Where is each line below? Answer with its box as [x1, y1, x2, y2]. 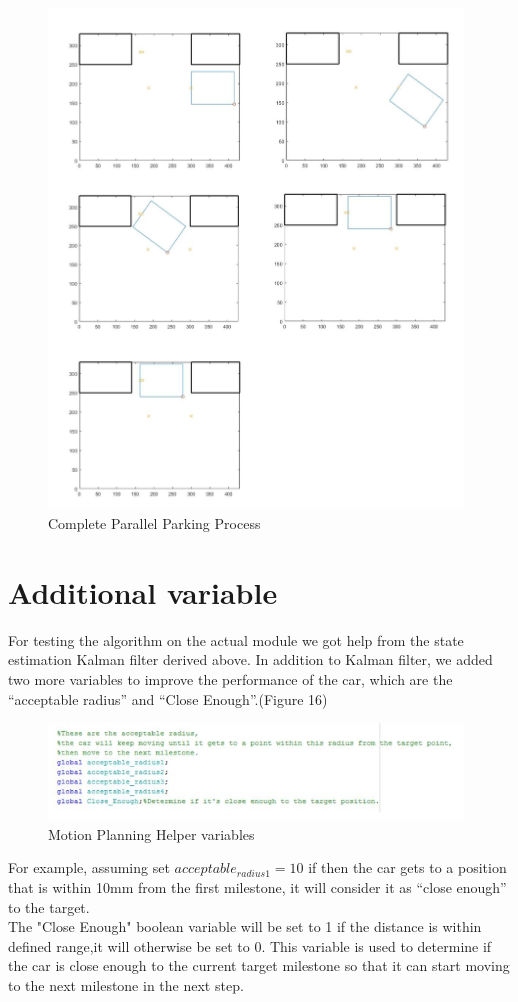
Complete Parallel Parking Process [48, 513, 261, 534]
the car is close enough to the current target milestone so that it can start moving [8, 955, 510, 976]
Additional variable [8, 571, 278, 612]
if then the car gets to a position [308, 857, 507, 878]
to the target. [8, 896, 90, 917]
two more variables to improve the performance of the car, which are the [8, 668, 453, 689]
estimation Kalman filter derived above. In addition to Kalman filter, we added [8, 649, 493, 670]
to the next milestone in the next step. [8, 974, 244, 995]
